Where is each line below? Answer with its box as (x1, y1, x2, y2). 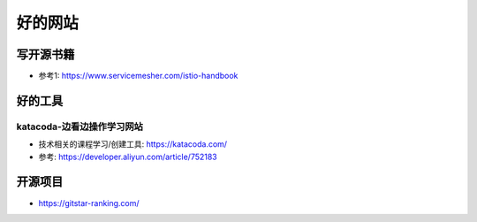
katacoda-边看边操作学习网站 (16, 120, 143, 133)
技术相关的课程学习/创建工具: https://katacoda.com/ (38, 139, 228, 149)
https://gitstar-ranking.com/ (38, 197, 140, 208)
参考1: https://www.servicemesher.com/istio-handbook (38, 71, 238, 81)
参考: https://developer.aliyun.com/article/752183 (38, 151, 218, 162)
